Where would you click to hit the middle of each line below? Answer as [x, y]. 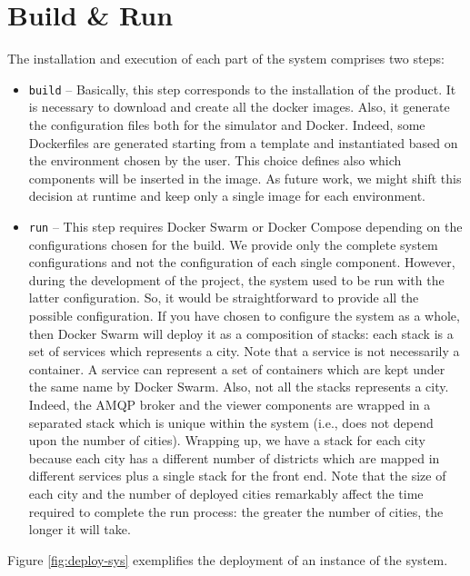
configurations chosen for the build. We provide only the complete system [233, 244]
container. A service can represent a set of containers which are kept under [237, 368]
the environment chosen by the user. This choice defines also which [215, 160]
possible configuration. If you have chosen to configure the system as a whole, [244, 315]
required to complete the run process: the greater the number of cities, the [236, 511]
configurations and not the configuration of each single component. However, [242, 262]
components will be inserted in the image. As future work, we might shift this [245, 178]
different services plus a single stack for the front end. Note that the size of [237, 476]
